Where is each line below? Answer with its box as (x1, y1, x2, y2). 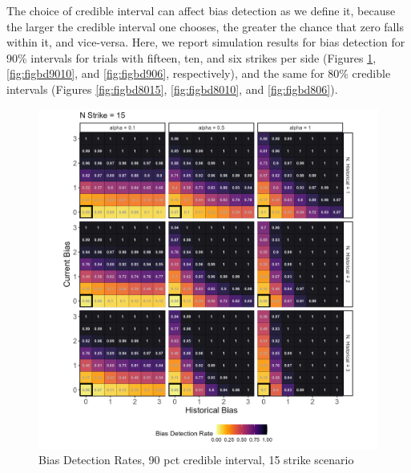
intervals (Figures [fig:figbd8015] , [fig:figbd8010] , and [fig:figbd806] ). (6, 80, 338, 97)
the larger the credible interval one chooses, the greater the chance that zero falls (6, 18, 404, 34)
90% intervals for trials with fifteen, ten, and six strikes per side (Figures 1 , (6, 49, 377, 66)
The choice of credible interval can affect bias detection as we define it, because (6, 2, 396, 18)
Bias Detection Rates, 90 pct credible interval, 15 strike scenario (38, 451, 354, 468)
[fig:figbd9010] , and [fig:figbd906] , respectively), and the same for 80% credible (6, 65, 391, 82)
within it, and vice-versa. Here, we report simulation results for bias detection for (6, 34, 405, 51)
